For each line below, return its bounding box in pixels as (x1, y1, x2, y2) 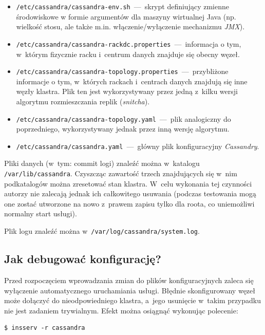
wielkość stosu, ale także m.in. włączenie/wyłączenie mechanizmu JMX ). (16, 21, 245, 32)
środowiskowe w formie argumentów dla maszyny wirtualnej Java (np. (16, 11, 236, 22)
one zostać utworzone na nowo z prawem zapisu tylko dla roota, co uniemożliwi (4, 198, 255, 209)
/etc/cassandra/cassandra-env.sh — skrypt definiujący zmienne (16, 1, 229, 11)
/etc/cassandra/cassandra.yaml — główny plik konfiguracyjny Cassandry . (16, 140, 259, 151)
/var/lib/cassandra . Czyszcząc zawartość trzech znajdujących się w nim (4, 168, 237, 179)
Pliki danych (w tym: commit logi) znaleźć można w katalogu (4, 158, 200, 169)
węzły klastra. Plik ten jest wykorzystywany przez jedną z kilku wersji (16, 86, 238, 97)
